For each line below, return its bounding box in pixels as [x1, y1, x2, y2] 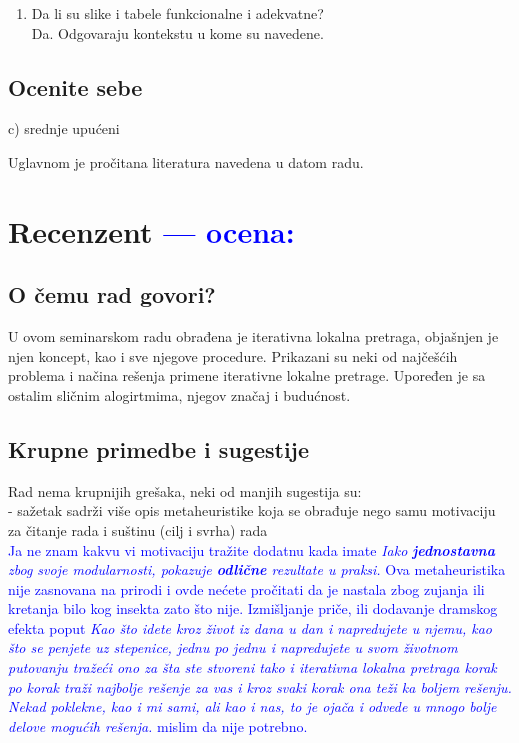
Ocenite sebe [8, 71, 143, 102]
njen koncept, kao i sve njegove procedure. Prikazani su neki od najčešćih [8, 345, 458, 366]
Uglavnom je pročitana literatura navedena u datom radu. [8, 151, 364, 172]
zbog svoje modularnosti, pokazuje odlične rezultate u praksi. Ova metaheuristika [8, 559, 506, 580]
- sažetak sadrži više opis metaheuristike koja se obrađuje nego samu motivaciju [8, 500, 496, 521]
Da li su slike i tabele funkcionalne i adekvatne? [31, 3, 324, 23]
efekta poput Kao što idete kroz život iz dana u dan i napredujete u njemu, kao [8, 617, 492, 638]
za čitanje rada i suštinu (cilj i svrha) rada [8, 519, 268, 540]
